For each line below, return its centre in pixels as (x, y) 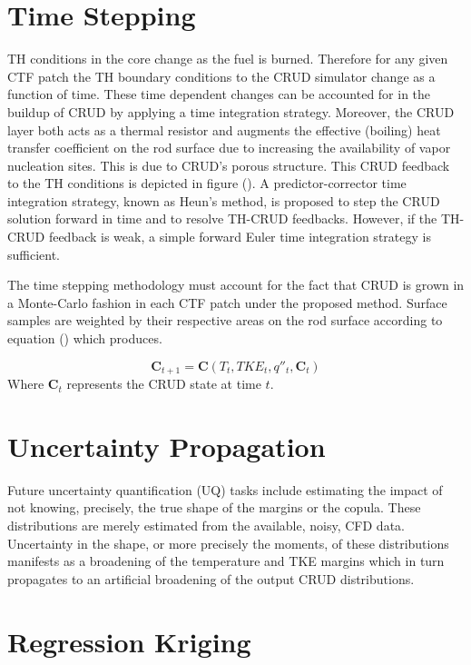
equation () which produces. (85, 338)
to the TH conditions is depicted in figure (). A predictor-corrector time (207, 183)
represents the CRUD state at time (164, 384)
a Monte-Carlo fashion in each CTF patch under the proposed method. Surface (227, 302)
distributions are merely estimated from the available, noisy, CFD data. (206, 525)
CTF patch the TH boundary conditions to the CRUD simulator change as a (221, 76)
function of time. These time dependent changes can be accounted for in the (219, 94)
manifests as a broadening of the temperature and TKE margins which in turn (226, 561)
